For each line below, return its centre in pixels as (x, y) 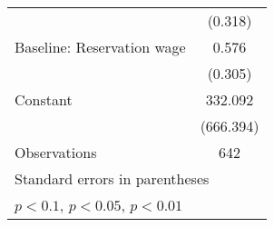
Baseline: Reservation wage (100, 47)
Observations (56, 152)
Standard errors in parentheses (112, 178)
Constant (44, 99)
